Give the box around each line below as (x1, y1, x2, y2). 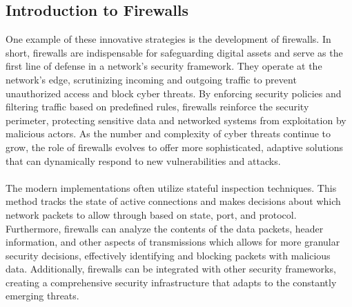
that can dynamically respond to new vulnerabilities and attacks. (6, 153, 281, 168)
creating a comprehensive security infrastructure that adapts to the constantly (6, 275, 337, 289)
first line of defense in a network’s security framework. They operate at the (6, 59, 322, 73)
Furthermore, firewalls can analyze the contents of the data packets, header (6, 221, 324, 235)
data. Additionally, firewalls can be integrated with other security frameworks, (6, 261, 336, 276)
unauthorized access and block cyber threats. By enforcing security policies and (6, 86, 342, 100)
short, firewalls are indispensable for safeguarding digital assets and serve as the (6, 45, 343, 59)
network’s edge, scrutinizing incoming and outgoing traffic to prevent (6, 72, 297, 86)
